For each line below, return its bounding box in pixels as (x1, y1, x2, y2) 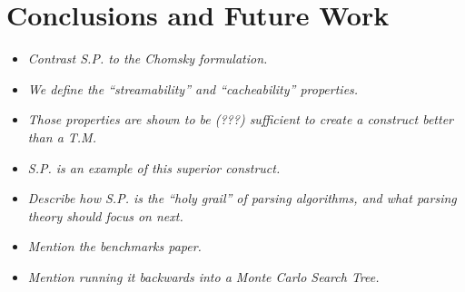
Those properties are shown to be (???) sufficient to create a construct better (27, 110, 453, 129)
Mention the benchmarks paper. (27, 237, 202, 256)
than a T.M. (27, 127, 96, 146)
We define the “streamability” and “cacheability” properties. (27, 79, 359, 98)
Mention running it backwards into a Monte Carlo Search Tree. (27, 267, 380, 286)
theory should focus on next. (27, 206, 183, 225)
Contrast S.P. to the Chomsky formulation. (27, 49, 268, 68)
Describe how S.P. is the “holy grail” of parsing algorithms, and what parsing (27, 189, 457, 208)
